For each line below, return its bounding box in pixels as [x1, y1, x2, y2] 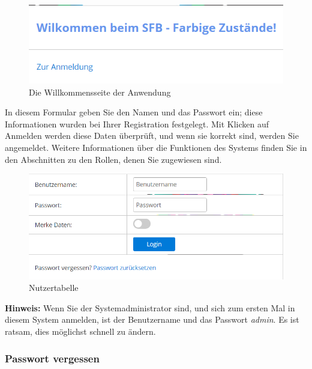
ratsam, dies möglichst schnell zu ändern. [5, 325, 156, 338]
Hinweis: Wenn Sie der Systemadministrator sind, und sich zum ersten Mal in [5, 301, 295, 314]
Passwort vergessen [5, 350, 100, 365]
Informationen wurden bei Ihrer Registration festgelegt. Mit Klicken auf [5, 117, 269, 130]
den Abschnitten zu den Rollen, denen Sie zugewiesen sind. [5, 153, 222, 165]
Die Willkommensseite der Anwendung [29, 85, 171, 98]
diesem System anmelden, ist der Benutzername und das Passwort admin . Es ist [5, 313, 299, 326]
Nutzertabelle [29, 281, 79, 294]
